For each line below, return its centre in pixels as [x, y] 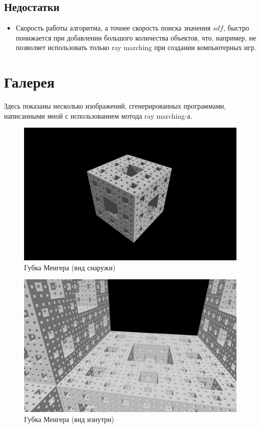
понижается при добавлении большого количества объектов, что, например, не [136, 37]
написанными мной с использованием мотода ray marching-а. [98, 115]
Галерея [29, 82]
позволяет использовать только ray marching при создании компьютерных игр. [136, 47]
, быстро [236, 28]
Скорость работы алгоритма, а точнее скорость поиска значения [113, 28]
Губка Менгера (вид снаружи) [70, 267]
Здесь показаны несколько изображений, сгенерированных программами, [115, 106]
